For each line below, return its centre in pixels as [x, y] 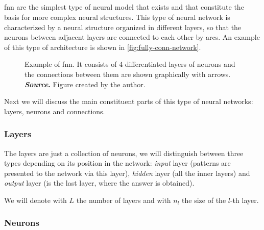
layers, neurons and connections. [55, 111]
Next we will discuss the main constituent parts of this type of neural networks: [129, 101]
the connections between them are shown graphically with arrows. [128, 74]
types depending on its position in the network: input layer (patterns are [117, 163]
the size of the [204, 200]
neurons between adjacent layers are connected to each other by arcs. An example [132, 37]
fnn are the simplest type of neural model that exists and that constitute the [124, 7]
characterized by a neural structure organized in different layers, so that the [123, 27]
